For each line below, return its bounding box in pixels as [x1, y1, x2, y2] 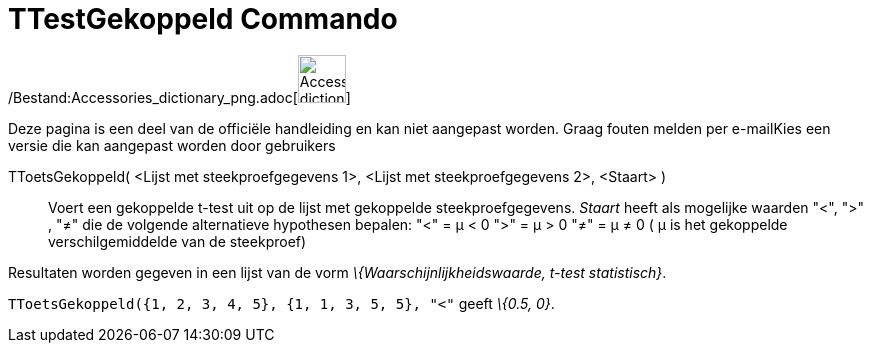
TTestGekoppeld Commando [8, 2, 398, 36]
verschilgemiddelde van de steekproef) [48, 232, 307, 250]
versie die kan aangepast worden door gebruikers [8, 136, 336, 154]
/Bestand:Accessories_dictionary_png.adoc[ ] [8, 88, 351, 106]
